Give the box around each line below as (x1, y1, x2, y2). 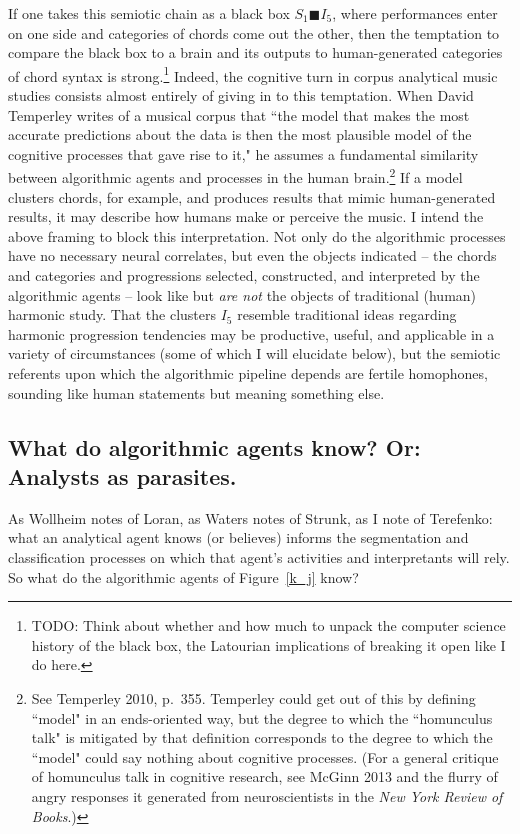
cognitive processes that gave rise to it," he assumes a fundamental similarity (8, 143, 479, 164)
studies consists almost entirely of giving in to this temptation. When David (8, 85, 474, 106)
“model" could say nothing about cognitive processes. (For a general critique (31, 746, 499, 767)
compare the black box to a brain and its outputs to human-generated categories (8, 42, 503, 63)
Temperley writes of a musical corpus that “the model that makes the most (8, 104, 470, 125)
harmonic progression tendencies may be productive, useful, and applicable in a (8, 323, 495, 344)
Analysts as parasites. (8, 460, 237, 491)
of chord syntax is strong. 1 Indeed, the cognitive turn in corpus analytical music (8, 62, 498, 86)
